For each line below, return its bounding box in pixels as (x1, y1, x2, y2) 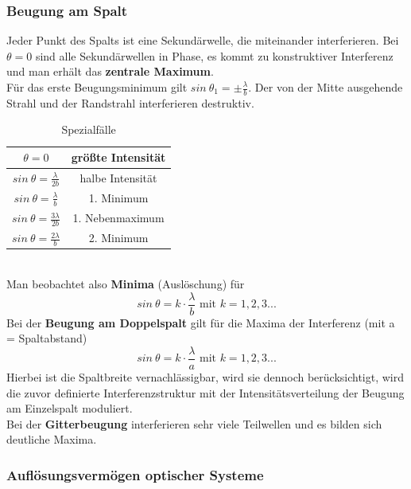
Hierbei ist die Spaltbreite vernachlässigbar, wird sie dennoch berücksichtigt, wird (6, 368, 405, 385)
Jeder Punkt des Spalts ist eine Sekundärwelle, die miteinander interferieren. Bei (6, 32, 399, 49)
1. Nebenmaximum (72, 209, 165, 226)
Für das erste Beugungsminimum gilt (6, 79, 188, 95)
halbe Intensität (79, 169, 157, 186)
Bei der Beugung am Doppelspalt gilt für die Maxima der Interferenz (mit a (6, 314, 395, 331)
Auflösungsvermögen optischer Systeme (6, 464, 264, 484)
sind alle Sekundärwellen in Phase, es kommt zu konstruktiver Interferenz (35, 47, 394, 64)
